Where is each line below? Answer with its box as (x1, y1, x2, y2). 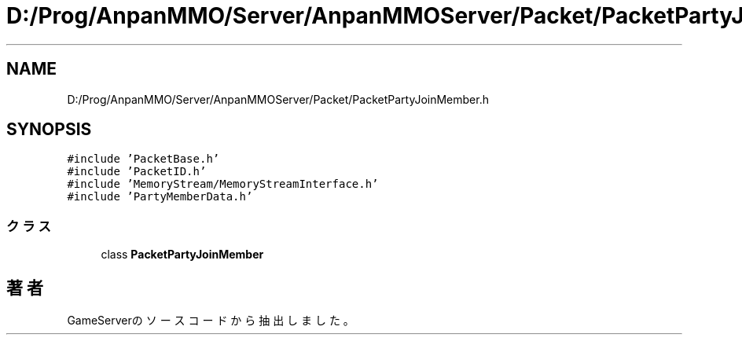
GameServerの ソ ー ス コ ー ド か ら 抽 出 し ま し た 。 (67, 313, 354, 328)
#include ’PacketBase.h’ (67, 152, 220, 166)
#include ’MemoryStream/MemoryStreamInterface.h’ (67, 178, 379, 191)
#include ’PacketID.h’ (67, 165, 207, 178)
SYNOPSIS (6, 119, 92, 140)
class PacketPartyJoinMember (101, 247, 264, 262)
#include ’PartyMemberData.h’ (67, 190, 253, 203)
